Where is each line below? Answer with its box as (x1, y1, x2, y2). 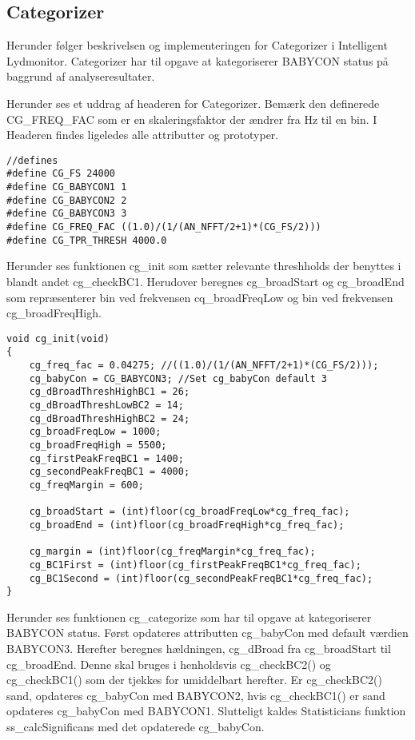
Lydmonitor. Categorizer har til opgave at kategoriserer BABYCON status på (6, 52, 389, 69)
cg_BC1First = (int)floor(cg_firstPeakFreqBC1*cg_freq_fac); (29, 559, 361, 571)
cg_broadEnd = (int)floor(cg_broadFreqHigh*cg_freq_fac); (29, 519, 345, 531)
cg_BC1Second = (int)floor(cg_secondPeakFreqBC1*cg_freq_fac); (29, 572, 373, 584)
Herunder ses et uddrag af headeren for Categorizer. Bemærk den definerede (6, 94, 380, 111)
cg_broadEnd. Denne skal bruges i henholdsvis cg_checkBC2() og (6, 655, 331, 672)
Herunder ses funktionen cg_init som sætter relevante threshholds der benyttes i (6, 257, 401, 274)
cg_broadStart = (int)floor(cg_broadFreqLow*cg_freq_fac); (29, 506, 350, 518)
